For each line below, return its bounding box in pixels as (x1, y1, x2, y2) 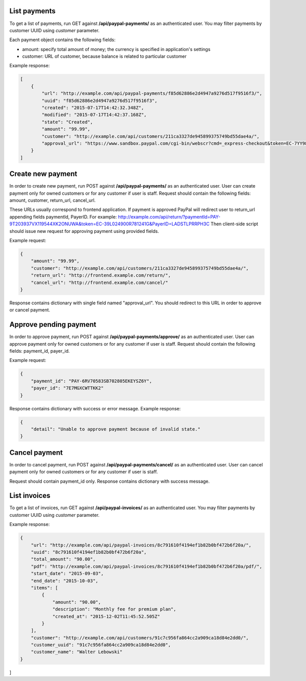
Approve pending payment (9, 320, 96, 329)
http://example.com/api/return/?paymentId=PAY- (118, 214, 221, 220)
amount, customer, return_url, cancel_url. (9, 197, 96, 203)
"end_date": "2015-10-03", (31, 578, 99, 584)
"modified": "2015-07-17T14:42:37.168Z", (41, 112, 147, 118)
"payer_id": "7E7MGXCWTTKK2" (31, 385, 104, 391)
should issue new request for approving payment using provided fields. (9, 228, 159, 234)
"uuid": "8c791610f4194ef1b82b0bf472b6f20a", (31, 549, 147, 555)
